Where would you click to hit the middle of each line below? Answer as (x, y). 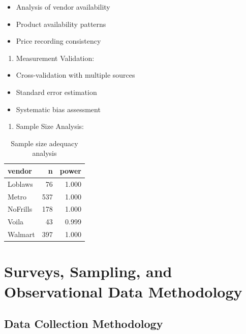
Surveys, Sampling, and (88, 271)
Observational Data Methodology (123, 291)
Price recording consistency (58, 41)
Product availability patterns (61, 24)
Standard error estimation (56, 92)
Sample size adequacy (44, 143)
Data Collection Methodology (84, 324)
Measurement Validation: (55, 58)
